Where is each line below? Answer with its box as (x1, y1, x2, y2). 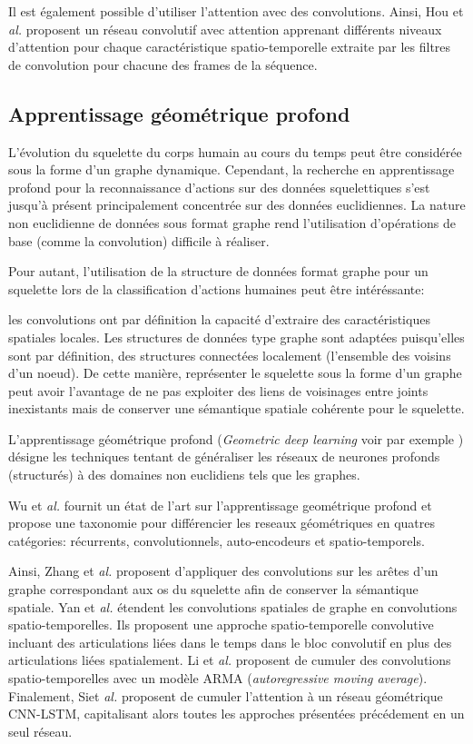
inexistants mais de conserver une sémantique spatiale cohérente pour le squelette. (8, 399, 465, 418)
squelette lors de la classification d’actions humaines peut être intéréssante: (8, 279, 425, 298)
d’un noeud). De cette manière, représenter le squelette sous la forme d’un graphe (8, 363, 462, 382)
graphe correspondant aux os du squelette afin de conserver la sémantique (8, 580, 419, 599)
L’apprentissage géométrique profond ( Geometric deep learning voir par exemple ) (8, 429, 464, 448)
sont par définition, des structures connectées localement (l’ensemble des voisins (8, 345, 451, 364)
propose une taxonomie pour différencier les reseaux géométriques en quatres (8, 513, 436, 532)
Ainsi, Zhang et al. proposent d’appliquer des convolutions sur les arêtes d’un (8, 561, 439, 580)
